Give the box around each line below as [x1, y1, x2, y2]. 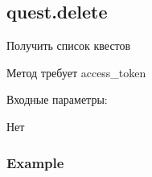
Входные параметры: [6, 91, 108, 108]
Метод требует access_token [6, 64, 146, 80]
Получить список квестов [6, 37, 131, 54]
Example [6, 152, 64, 172]
